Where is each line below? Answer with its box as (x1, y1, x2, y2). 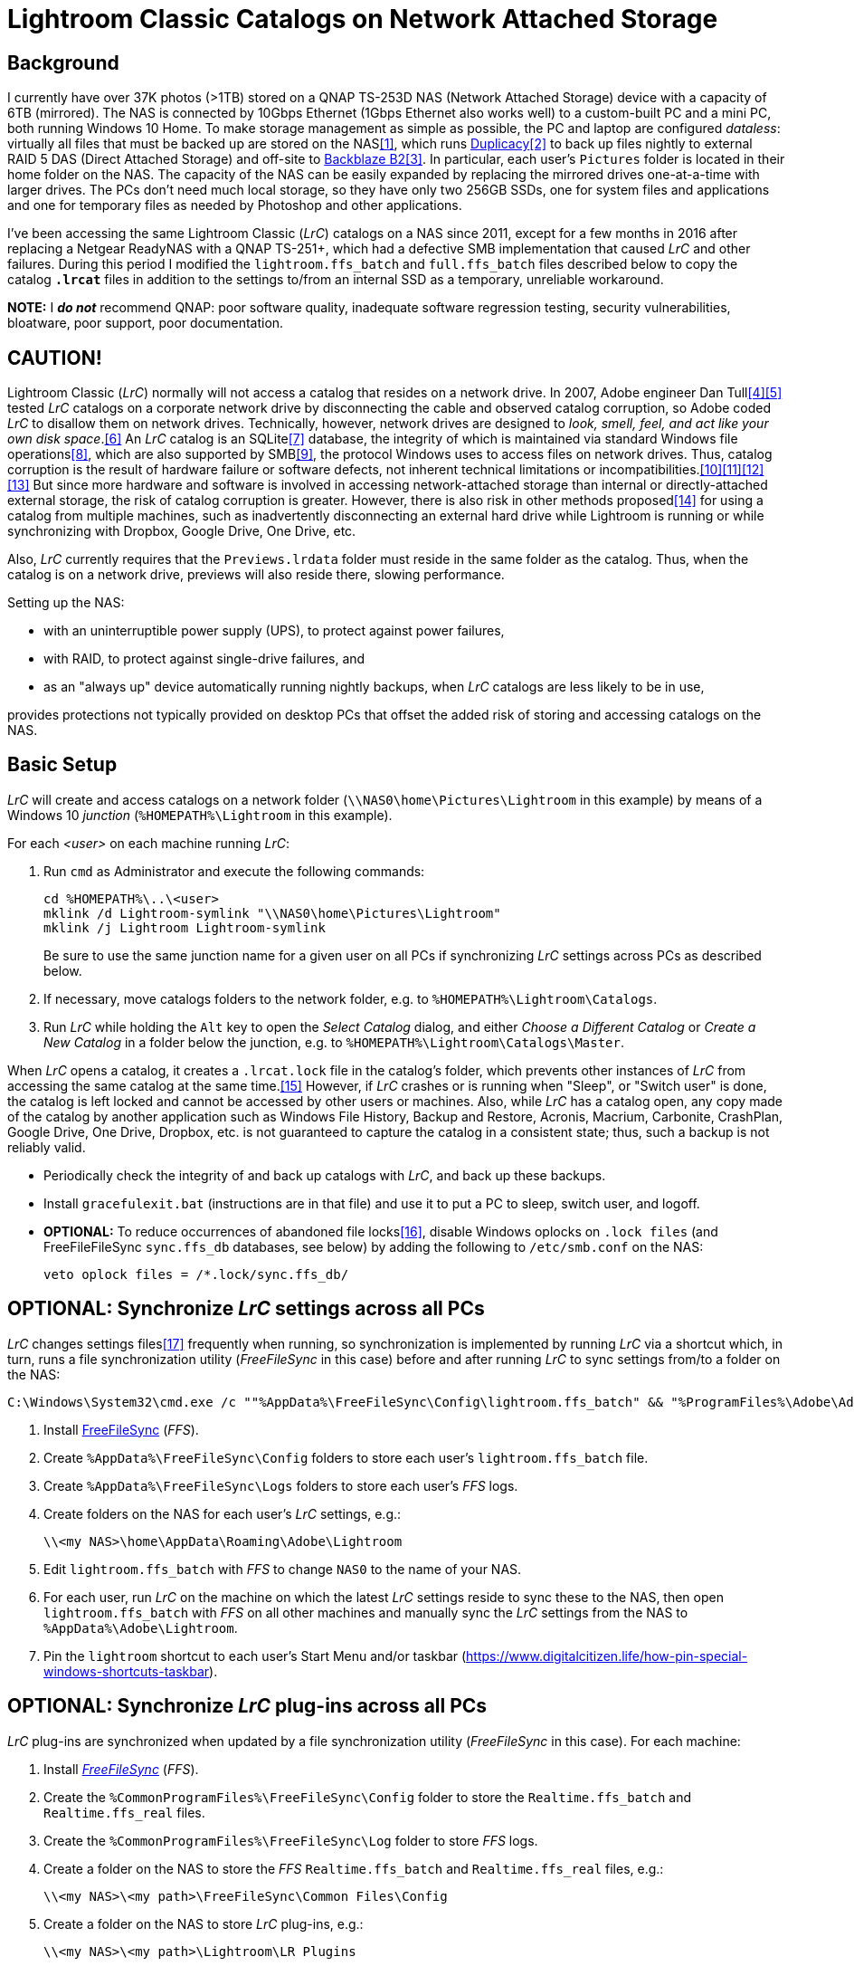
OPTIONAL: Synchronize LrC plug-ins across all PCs (7, 1694, 488, 1718)
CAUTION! (7, 346, 102, 369)
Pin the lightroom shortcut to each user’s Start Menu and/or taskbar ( (43, 1647, 467, 1664)
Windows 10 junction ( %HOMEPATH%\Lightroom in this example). (7, 806, 393, 823)
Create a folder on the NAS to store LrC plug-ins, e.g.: (43, 1915, 364, 1932)
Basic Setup (7, 753, 118, 777)
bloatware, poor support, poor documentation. (7, 315, 284, 331)
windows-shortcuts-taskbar (43, 1663, 210, 1679)
